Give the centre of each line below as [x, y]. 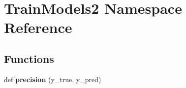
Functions [29, 58]
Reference [38, 27]
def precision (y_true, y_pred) [53, 79]
